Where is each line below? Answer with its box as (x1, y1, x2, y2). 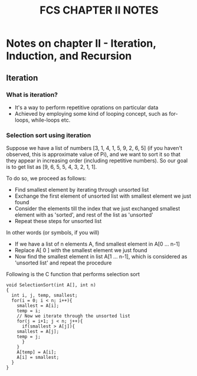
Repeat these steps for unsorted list (14, 218, 102, 225)
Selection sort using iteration (6, 131, 91, 139)
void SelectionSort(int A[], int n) (6, 282, 96, 288)
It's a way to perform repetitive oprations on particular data (14, 104, 159, 111)
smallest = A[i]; (17, 303, 60, 309)
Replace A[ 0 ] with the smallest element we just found (14, 247, 147, 254)
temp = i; (17, 308, 41, 314)
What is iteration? (6, 90, 58, 99)
